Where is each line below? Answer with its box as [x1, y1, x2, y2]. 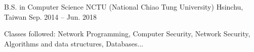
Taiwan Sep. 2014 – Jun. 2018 [4, 11, 97, 22]
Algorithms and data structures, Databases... [4, 38, 144, 48]
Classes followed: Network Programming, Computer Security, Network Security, [4, 28, 250, 39]
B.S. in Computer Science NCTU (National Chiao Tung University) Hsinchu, [4, 2, 243, 12]
